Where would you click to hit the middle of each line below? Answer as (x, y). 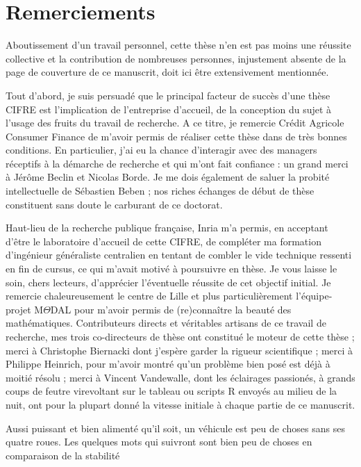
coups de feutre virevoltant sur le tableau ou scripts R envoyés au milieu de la (171, 391)
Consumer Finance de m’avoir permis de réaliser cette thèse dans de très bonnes (176, 136)
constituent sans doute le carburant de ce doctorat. (114, 204)
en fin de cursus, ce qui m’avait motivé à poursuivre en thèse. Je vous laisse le (171, 269)
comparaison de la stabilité (63, 455)
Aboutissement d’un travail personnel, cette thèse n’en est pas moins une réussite (178, 45)
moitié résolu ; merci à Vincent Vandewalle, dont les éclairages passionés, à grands (180, 377)
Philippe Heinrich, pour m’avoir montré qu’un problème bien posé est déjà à (168, 364)
